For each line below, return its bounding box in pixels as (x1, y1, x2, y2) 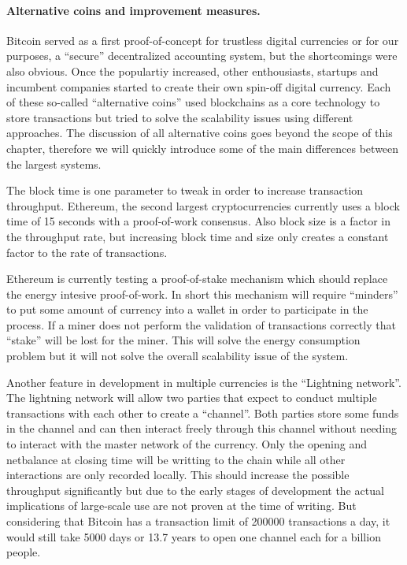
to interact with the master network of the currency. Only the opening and (6, 436, 368, 452)
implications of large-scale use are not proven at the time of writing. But (6, 497, 357, 514)
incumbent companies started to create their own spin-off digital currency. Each (6, 78, 391, 95)
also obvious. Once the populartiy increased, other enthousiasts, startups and (6, 62, 379, 79)
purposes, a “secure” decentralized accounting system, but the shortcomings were (6, 47, 398, 64)
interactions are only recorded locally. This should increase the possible (6, 466, 350, 483)
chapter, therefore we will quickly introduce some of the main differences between (6, 139, 399, 156)
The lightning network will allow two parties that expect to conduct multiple (6, 389, 377, 406)
